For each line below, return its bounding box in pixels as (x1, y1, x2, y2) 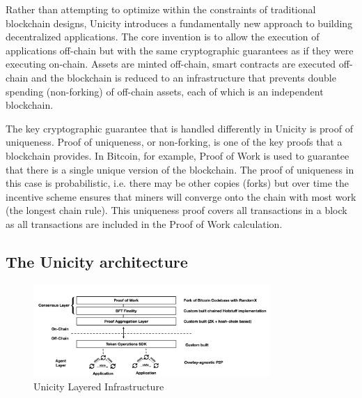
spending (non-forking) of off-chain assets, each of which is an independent (6, 84, 324, 98)
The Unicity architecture (6, 250, 188, 272)
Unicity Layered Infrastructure (33, 378, 164, 393)
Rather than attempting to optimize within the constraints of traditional (6, 2, 316, 16)
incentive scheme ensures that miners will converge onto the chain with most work (6, 189, 356, 204)
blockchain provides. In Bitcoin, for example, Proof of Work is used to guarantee (6, 148, 349, 162)
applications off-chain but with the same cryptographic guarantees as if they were (6, 43, 354, 57)
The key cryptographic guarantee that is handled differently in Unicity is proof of (6, 121, 353, 135)
